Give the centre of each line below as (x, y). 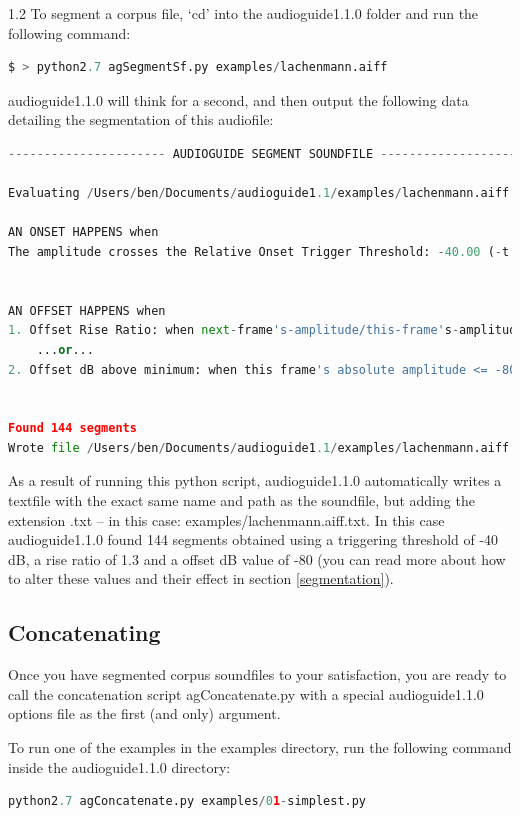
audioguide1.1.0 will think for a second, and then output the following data (238, 99)
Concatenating (84, 632)
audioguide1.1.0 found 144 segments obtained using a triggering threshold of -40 (253, 539)
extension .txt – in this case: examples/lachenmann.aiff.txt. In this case (226, 519)
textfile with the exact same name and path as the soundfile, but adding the (241, 500)
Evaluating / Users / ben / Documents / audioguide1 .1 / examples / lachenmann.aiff (259, 193)
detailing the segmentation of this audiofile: (141, 119)
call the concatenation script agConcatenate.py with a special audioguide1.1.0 (246, 693)
